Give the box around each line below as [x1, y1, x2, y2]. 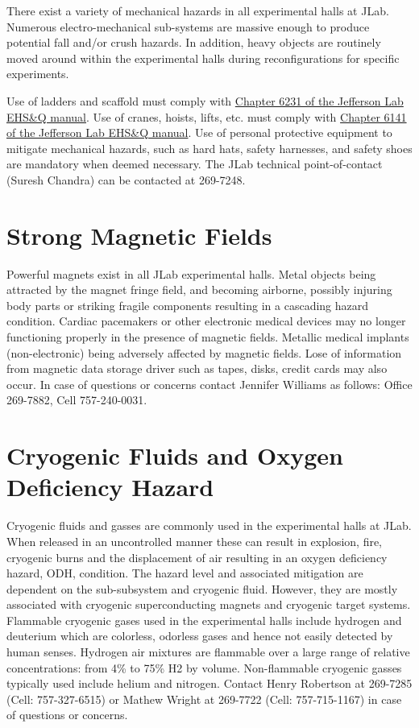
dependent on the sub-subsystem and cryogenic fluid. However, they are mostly [6, 580, 398, 597]
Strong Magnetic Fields [6, 218, 272, 251]
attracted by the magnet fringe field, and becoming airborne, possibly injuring [6, 281, 392, 298]
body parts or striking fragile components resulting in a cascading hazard [6, 296, 369, 313]
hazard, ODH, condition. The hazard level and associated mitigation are [6, 565, 363, 581]
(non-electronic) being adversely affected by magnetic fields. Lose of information [6, 344, 402, 361]
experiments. [6, 65, 69, 82]
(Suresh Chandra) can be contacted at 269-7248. [6, 171, 246, 188]
